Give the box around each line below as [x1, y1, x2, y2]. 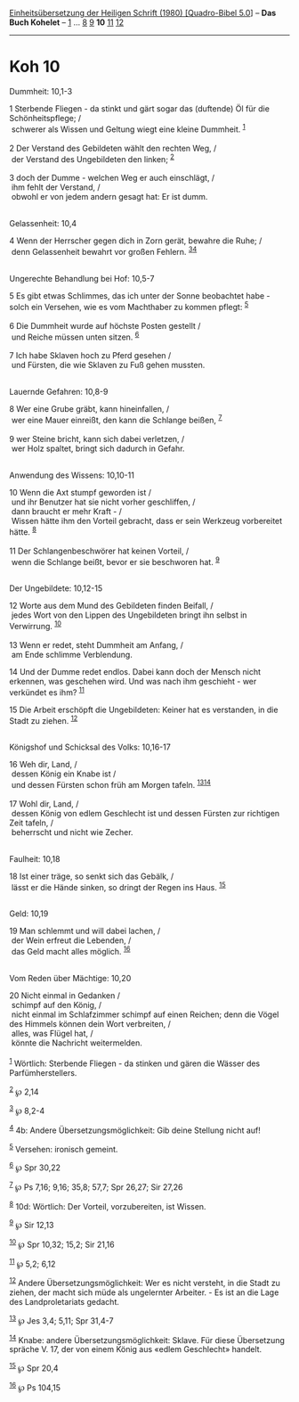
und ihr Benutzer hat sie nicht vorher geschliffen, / [11, 496, 196, 507]
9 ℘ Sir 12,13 [9, 1218, 54, 1231]
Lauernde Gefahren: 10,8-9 [9, 387, 109, 398]
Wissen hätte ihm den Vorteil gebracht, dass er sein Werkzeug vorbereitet [11, 515, 283, 526]
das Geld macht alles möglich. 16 [11, 945, 131, 957]
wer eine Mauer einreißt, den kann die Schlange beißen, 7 [11, 414, 222, 425]
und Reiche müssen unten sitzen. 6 [11, 330, 140, 342]
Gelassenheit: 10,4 [9, 218, 77, 229]
